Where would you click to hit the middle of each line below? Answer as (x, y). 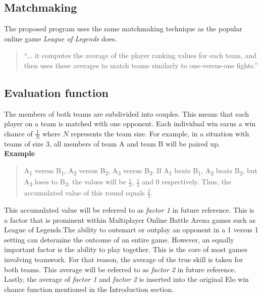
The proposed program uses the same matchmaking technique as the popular (123, 29)
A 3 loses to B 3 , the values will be (75, 182)
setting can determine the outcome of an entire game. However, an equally (119, 239)
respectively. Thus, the (197, 182)
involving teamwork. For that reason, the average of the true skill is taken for (124, 259)
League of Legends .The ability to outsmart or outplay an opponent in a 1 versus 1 (131, 230)
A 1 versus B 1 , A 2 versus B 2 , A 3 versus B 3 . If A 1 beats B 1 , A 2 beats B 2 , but (141, 171)
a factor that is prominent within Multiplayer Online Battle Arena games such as (130, 219)
